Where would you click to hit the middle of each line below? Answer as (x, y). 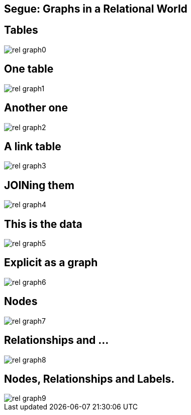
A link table (33, 146)
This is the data (43, 224)
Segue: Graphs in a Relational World (96, 9)
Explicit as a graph (51, 263)
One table (29, 69)
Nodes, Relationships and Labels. (89, 379)
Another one (36, 108)
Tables (21, 30)
